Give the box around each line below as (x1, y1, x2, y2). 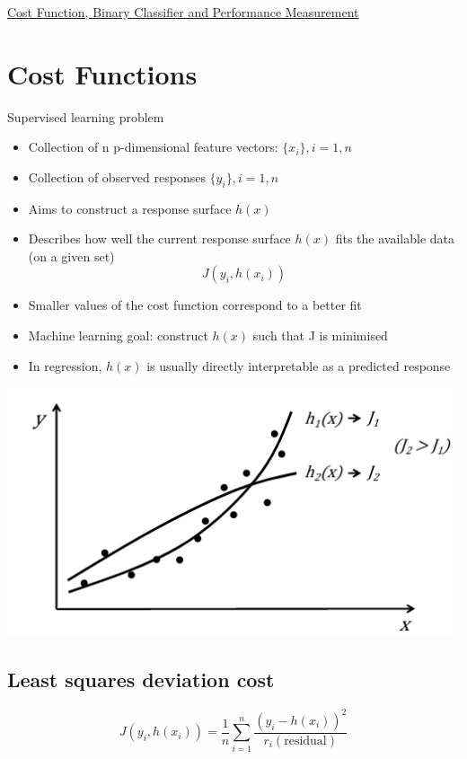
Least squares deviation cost (7, 666, 275, 693)
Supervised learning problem (7, 107, 164, 126)
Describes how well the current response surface (28, 229, 291, 248)
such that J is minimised (252, 326, 388, 345)
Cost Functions (7, 55, 198, 92)
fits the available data (335, 229, 455, 248)
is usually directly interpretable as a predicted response (146, 356, 451, 375)
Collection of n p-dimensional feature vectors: (28, 137, 278, 156)
